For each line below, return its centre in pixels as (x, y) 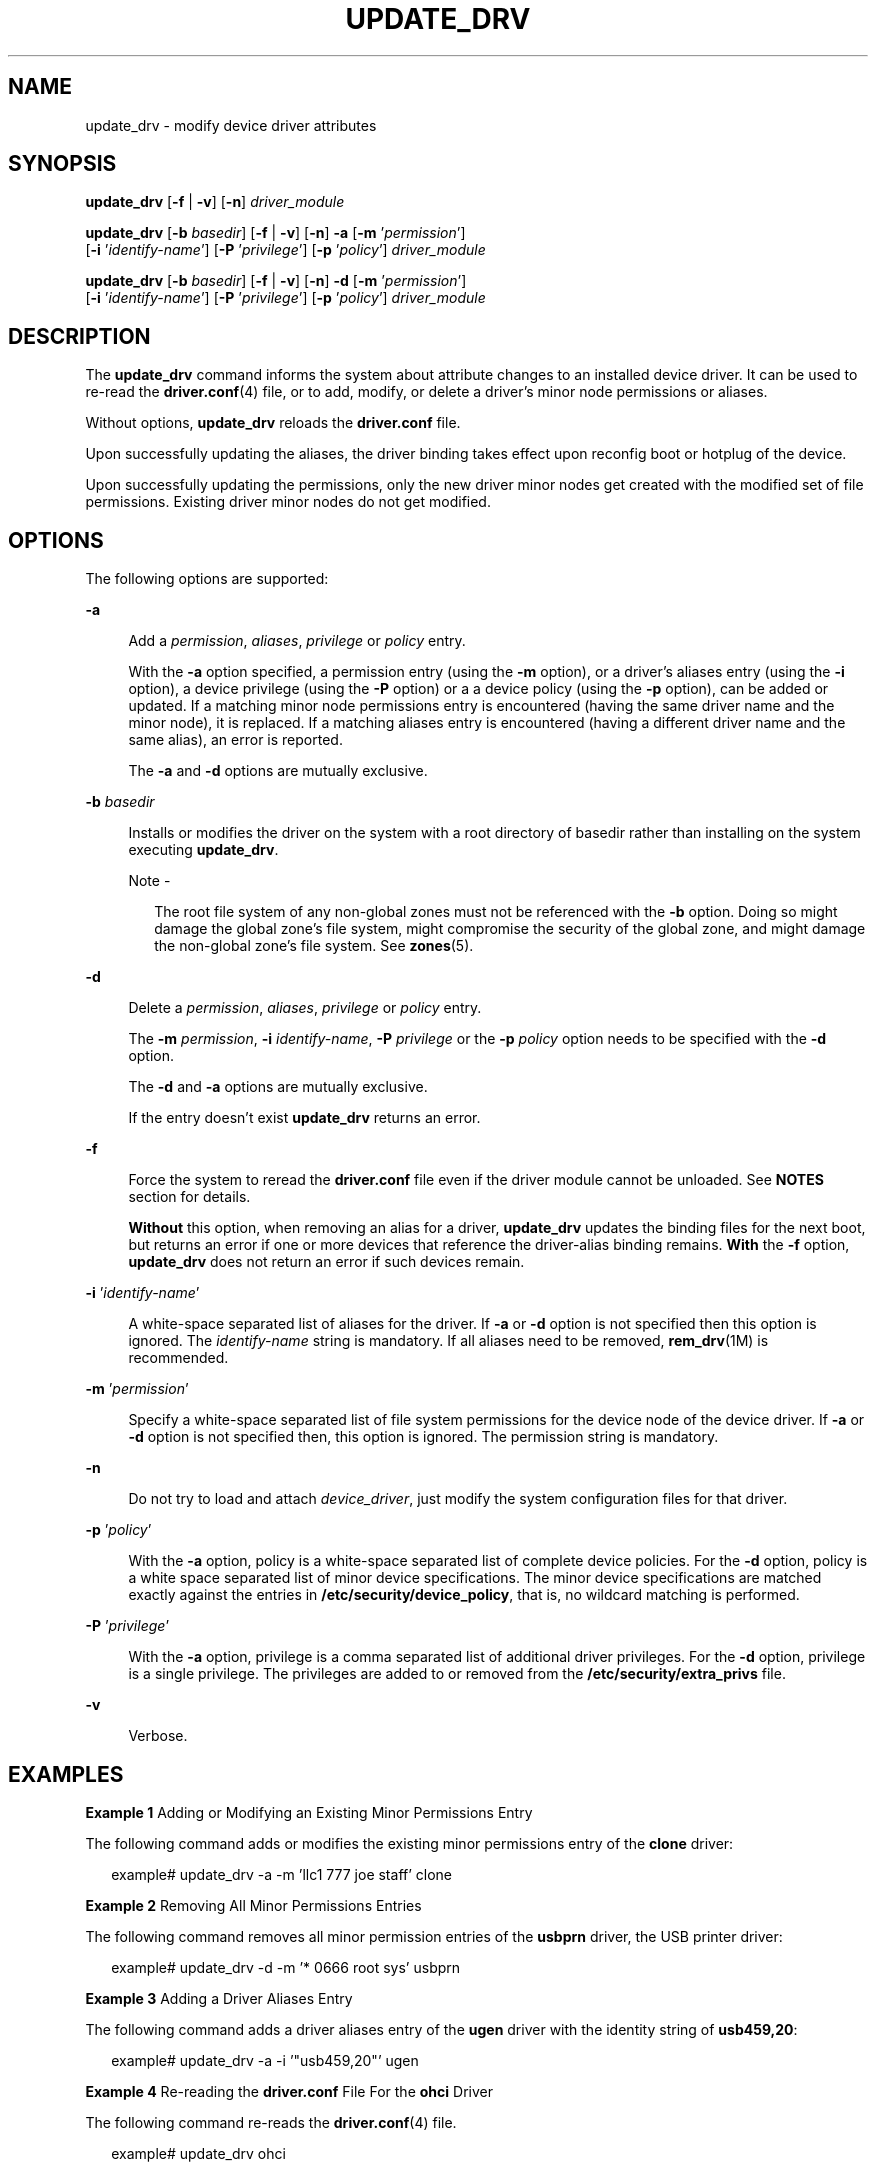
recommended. (178, 1358)
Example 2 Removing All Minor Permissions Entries (253, 1905)
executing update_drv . (203, 850)
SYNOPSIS (62, 164)
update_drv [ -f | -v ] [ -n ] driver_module (215, 202)
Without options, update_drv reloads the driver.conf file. (273, 423)
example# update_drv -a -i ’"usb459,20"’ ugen (265, 2060)
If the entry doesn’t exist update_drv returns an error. (304, 1118)
